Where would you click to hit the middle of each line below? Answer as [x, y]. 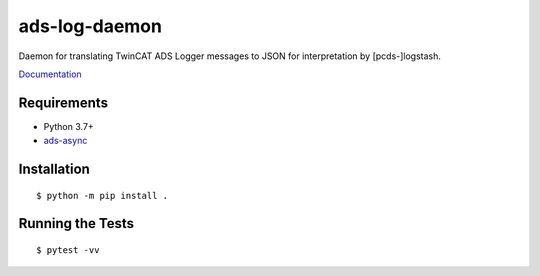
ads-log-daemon [90, 26]
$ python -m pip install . [102, 195]
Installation [54, 169]
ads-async [65, 141]
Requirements [63, 102]
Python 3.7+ [68, 126]
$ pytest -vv [68, 250]
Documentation [50, 74]
